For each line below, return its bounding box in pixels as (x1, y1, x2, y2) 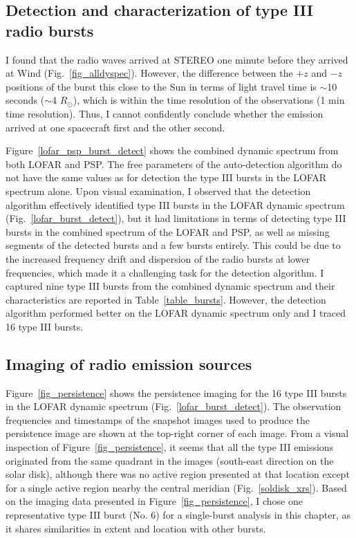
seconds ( (6, 93, 45, 107)
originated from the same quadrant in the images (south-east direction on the (6, 453, 334, 467)
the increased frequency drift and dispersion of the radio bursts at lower (6, 251, 310, 266)
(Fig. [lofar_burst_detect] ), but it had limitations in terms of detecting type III (6, 211, 346, 225)
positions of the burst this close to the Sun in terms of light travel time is (6, 79, 317, 93)
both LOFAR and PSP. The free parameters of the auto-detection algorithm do (6, 156, 342, 171)
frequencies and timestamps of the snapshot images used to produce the (6, 412, 310, 427)
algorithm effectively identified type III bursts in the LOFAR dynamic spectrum (6, 197, 345, 212)
